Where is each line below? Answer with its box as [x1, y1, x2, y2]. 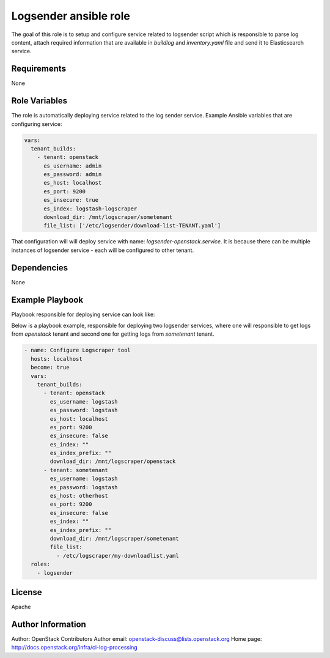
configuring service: [11, 120, 62, 128]
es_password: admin [43, 171, 102, 178]
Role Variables [11, 95, 67, 106]
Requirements [11, 64, 67, 74]
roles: [31, 561, 51, 568]
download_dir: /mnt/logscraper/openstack [50, 458, 176, 465]
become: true [31, 364, 70, 371]
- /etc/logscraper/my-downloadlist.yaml [56, 552, 180, 559]
